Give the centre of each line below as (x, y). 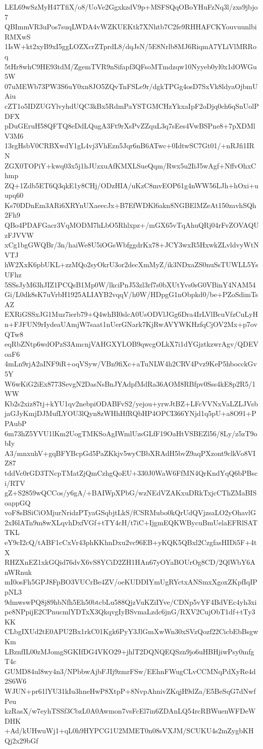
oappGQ (18, 502)
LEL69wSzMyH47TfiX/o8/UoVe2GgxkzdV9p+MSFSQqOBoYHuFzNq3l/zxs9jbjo (131, 7)
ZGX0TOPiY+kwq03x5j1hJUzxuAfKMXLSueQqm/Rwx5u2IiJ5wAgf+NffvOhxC (130, 165)
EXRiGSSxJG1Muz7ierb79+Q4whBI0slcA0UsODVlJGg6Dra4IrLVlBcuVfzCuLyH (131, 314)
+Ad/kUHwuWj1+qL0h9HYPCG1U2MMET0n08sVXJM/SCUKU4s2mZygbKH (129, 731)
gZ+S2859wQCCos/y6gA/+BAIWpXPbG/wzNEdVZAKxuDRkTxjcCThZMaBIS (131, 493)
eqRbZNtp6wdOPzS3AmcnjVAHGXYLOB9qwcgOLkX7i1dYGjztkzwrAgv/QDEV (131, 344)
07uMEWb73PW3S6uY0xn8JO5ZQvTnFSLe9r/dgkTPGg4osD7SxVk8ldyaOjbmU (131, 86)
